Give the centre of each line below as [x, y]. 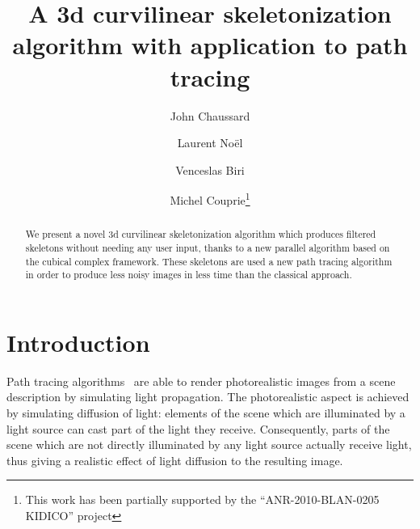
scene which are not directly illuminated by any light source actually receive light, [209, 444]
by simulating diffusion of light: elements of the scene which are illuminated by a [206, 413]
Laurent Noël [210, 143]
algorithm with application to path [210, 45]
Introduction [78, 342]
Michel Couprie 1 [210, 199]
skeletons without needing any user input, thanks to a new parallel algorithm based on [208, 247]
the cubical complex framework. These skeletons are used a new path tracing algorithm [209, 261]
